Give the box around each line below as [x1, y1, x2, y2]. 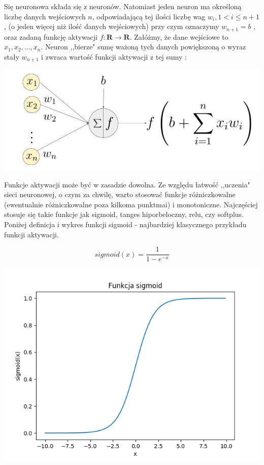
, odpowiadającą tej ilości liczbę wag [92, 11, 206, 21]
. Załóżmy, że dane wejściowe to [129, 31, 228, 42]
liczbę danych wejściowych [4, 11, 86, 21]
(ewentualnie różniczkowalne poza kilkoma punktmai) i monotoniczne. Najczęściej [4, 199, 258, 209]
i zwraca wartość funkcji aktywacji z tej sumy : [41, 51, 187, 62]
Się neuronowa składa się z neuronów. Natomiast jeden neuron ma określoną [4, 1, 242, 11]
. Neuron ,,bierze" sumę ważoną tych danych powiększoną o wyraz [41, 41, 246, 52]
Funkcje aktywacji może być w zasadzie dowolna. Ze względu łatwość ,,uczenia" [4, 179, 250, 189]
